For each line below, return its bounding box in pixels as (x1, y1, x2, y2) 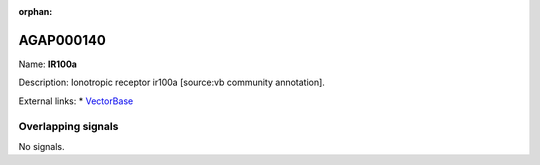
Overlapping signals (18, 120, 119, 134)
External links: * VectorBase (18, 95, 134, 107)
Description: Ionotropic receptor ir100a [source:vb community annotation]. (18, 76, 325, 89)
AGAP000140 (18, 31, 107, 49)
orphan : (18, 6, 53, 17)
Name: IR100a (18, 58, 77, 70)
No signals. (18, 140, 65, 152)
